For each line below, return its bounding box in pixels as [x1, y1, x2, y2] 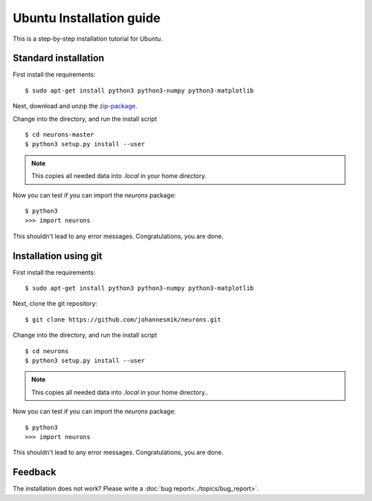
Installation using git [12, 250, 103, 262]
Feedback [12, 466, 56, 478]
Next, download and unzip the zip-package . [12, 102, 138, 110]
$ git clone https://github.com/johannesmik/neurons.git [25, 315, 222, 324]
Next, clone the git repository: [12, 299, 98, 308]
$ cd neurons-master [25, 131, 94, 139]
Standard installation [12, 52, 105, 64]
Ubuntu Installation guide [12, 10, 161, 26]
